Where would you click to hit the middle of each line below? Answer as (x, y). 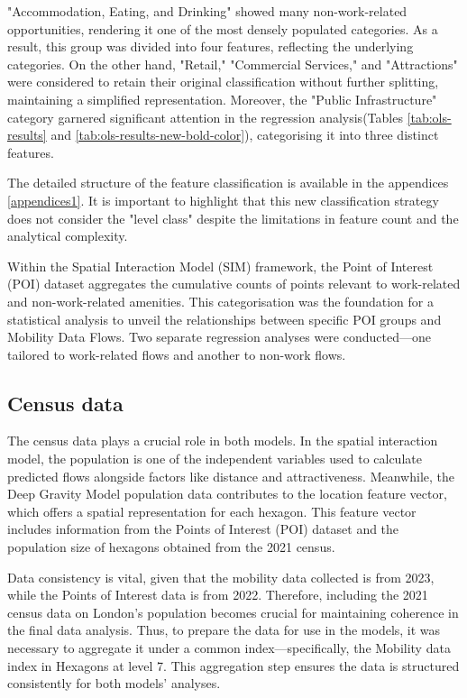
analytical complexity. (68, 236)
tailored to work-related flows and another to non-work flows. (177, 354)
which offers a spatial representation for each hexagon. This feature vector (212, 511)
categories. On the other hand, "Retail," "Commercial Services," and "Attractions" (233, 64)
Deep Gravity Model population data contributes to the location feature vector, (227, 494)
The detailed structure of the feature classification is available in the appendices (228, 183)
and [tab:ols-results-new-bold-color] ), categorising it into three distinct (245, 135)
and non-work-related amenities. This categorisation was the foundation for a (220, 301)
